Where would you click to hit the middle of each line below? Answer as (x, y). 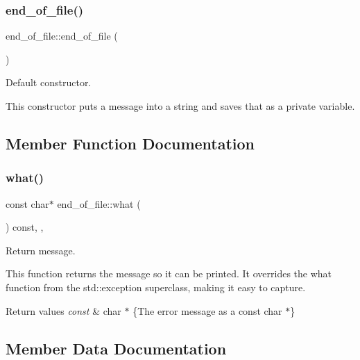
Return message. (41, 250)
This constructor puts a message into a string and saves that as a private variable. (180, 106)
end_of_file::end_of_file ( (62, 36)
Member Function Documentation (130, 143)
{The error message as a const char (207, 310)
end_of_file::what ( (99, 203)
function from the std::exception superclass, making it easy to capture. (156, 287)
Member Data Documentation (116, 348)
